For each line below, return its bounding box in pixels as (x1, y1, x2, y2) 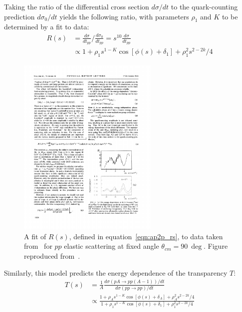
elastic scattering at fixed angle (64, 241, 159, 251)
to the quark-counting (171, 1, 238, 11)
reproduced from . (24, 250, 80, 261)
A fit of (24, 231, 46, 241)
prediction (4, 11, 35, 21)
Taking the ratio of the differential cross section (4, 1, 149, 11)
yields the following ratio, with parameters (59, 11, 189, 21)
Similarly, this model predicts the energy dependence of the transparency (4, 267, 228, 278)
